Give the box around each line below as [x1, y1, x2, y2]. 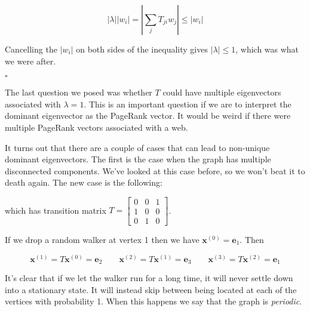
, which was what [235, 43, 299, 55]
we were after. [5, 54, 56, 67]
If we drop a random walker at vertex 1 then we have [5, 233, 199, 246]
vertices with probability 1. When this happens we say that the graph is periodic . [5, 295, 302, 307]
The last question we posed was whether [5, 86, 152, 98]
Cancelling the [5, 43, 57, 55]
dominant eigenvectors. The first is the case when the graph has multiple [5, 153, 271, 165]
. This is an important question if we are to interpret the [84, 97, 291, 110]
